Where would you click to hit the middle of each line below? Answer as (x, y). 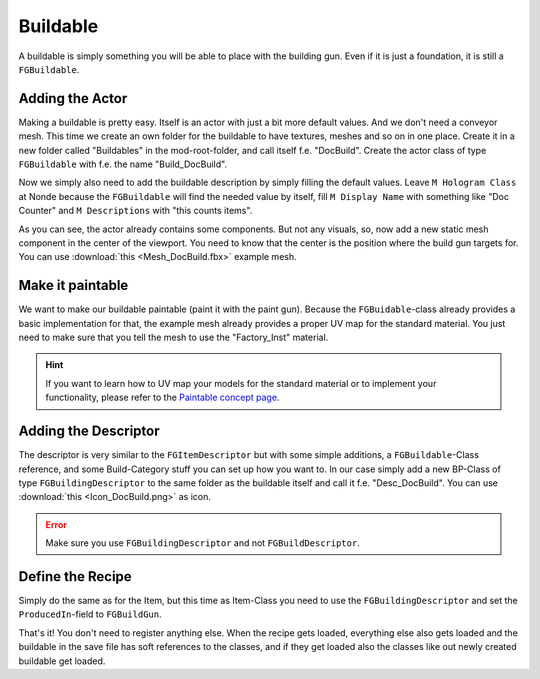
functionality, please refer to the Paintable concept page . (162, 397)
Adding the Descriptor (89, 431)
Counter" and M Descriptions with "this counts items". (135, 211)
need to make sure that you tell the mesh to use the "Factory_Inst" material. (173, 337)
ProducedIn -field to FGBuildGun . (90, 614)
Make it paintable (73, 285)
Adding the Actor (73, 98)
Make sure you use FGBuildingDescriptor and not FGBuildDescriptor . (202, 543)
